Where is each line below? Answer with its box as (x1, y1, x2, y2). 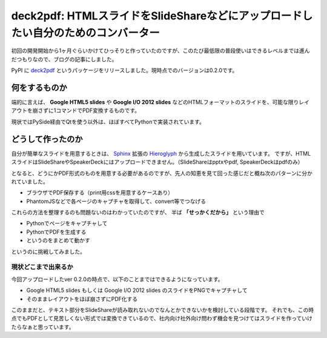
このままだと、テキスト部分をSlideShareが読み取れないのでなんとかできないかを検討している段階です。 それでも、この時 (11, 306, 314, 313)
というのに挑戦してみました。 (11, 248, 86, 255)
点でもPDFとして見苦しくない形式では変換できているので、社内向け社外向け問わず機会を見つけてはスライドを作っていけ (11, 315, 313, 322)
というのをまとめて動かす (26, 237, 90, 244)
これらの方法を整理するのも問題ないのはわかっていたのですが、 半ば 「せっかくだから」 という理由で (11, 209, 265, 216)
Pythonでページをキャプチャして (26, 220, 108, 227)
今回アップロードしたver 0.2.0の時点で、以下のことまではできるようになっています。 (11, 276, 223, 283)
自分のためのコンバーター (32, 26, 160, 39)
